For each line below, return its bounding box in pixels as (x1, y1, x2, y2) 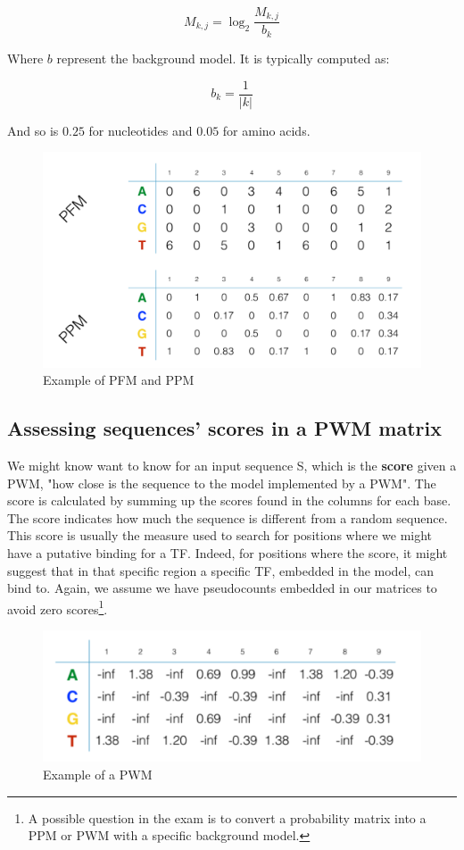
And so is (7, 121, 59, 139)
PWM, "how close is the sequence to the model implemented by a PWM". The (7, 473, 436, 492)
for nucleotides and (88, 121, 193, 139)
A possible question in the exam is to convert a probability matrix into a (28, 808, 427, 827)
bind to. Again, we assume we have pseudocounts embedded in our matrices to (7, 579, 437, 597)
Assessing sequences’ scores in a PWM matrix (7, 414, 442, 442)
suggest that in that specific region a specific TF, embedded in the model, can (7, 561, 435, 579)
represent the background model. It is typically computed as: (56, 48, 390, 67)
